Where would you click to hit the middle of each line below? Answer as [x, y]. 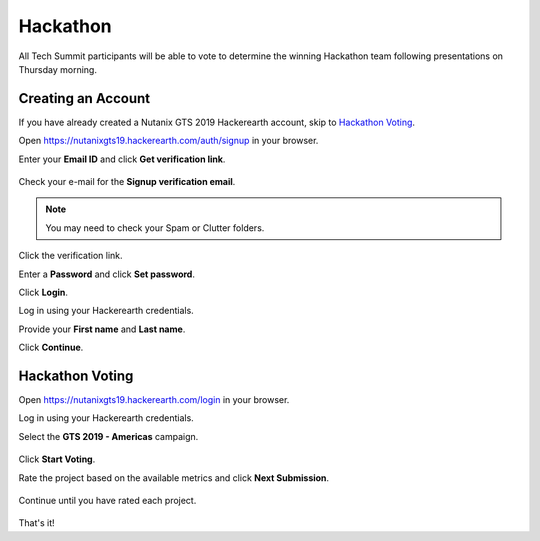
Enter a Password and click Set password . [106, 274]
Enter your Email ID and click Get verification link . [122, 159]
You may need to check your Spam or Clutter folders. [155, 227]
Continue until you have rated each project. [107, 500]
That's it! [36, 523]
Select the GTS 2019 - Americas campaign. [108, 436]
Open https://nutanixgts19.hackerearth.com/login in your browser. [154, 400]
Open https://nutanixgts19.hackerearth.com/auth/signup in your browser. [168, 141]
